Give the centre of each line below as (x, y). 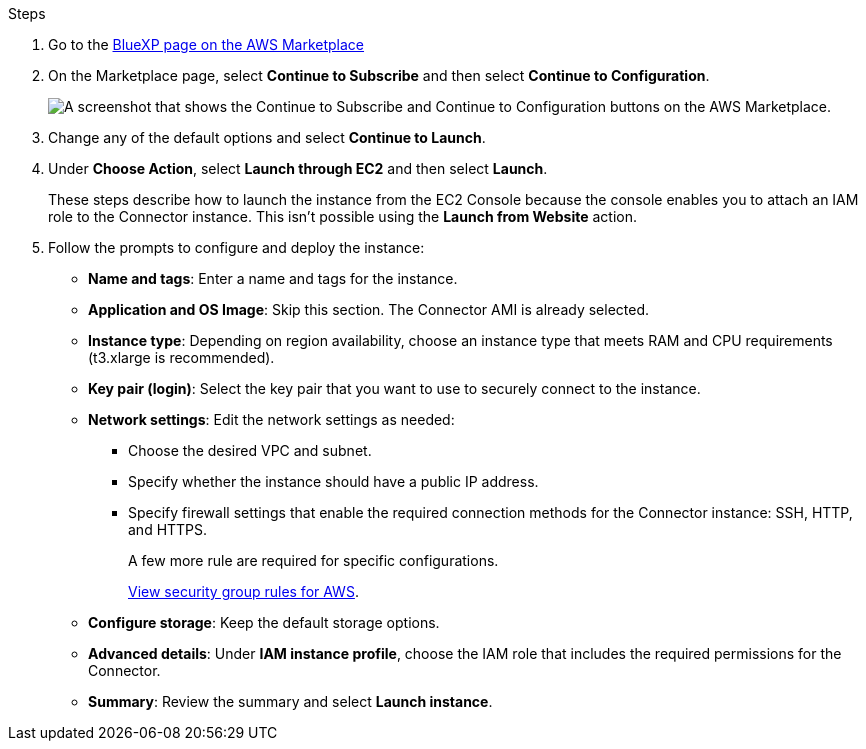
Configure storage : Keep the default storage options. (264, 622)
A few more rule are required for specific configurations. (313, 560)
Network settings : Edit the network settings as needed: (271, 419)
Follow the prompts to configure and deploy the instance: (236, 247)
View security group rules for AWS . (243, 591)
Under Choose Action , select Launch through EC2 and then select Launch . (298, 168)
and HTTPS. (168, 529)
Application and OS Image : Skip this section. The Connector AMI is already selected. (369, 309)
